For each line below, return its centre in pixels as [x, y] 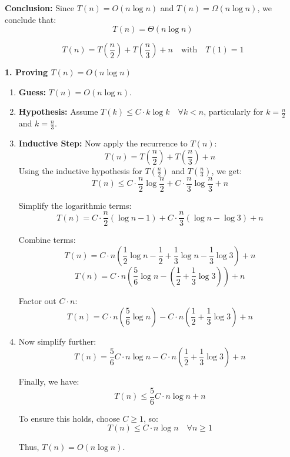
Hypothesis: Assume [58, 111]
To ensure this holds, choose [69, 418]
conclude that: [31, 19]
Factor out [37, 300]
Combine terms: [47, 240]
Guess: [32, 91]
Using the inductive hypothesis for [80, 170]
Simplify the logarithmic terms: [75, 205]
